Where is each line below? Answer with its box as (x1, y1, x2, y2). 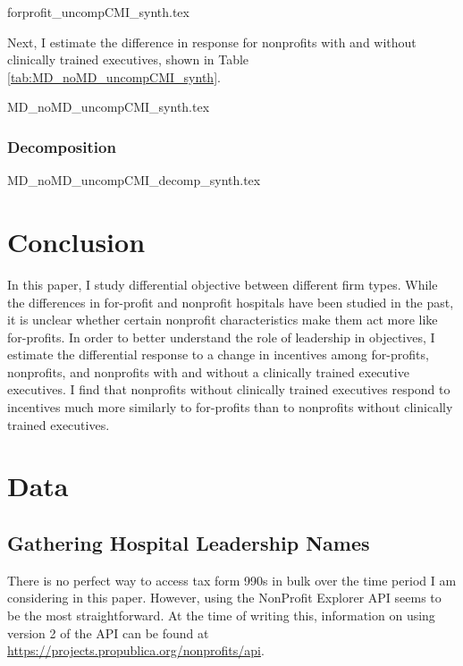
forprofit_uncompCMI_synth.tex (7, 3, 189, 21)
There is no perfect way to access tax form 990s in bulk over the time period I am (7, 570, 457, 589)
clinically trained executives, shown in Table (7, 50, 249, 69)
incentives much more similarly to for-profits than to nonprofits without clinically (7, 398, 453, 417)
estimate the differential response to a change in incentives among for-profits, (7, 345, 429, 364)
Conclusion (7, 223, 146, 259)
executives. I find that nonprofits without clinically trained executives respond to (7, 380, 450, 399)
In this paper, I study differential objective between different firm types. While (7, 274, 438, 293)
